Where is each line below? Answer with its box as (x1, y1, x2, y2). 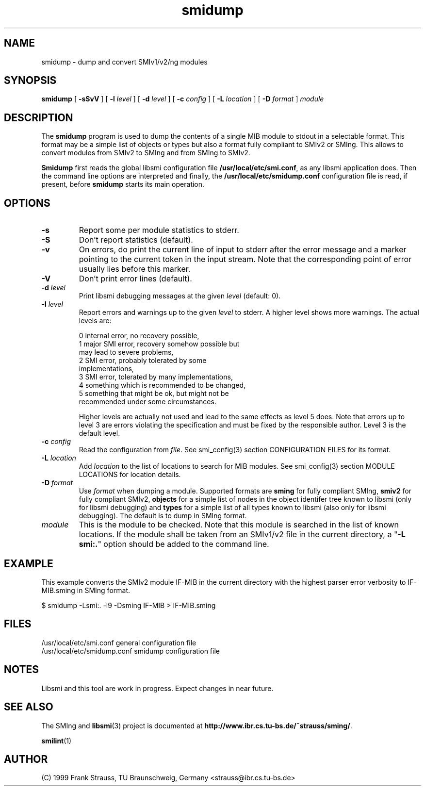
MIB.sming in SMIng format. (41, 586, 131, 594)
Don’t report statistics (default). (79, 235, 193, 245)
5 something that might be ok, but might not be (79, 389, 229, 398)
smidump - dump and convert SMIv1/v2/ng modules (41, 57, 208, 66)
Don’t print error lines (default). (79, 274, 192, 284)
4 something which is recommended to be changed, (79, 381, 246, 390)
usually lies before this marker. (79, 264, 191, 274)
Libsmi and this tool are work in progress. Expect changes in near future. (41, 684, 274, 692)
